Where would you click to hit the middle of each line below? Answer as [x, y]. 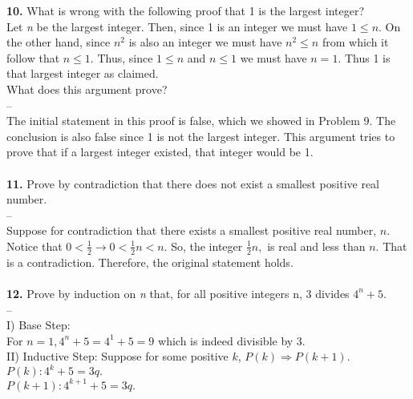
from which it [355, 42]
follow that [33, 57]
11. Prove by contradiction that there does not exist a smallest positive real [193, 183]
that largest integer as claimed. [83, 73]
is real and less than [316, 246]
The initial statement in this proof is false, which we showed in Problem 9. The [201, 121]
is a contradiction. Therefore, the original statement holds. [150, 262]
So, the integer [207, 246]
